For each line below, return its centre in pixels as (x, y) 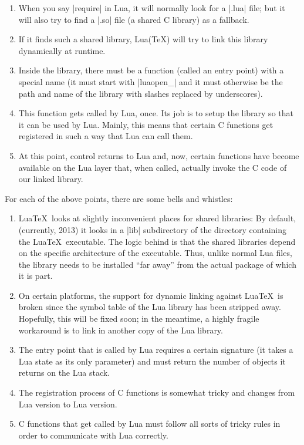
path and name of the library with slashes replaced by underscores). (141, 93)
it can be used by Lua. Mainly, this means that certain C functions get (146, 124)
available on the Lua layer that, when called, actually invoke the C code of (153, 167)
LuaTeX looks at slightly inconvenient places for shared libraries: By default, (157, 218)
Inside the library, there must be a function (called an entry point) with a (151, 70)
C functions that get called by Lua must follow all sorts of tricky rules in (149, 424)
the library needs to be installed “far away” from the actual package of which (157, 264)
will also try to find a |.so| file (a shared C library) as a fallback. (134, 19)
